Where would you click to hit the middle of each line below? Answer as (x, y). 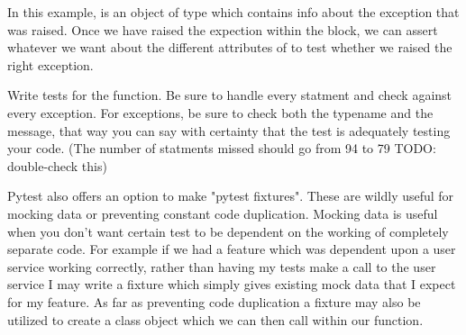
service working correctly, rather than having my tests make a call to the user (222, 266)
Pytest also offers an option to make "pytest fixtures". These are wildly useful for (231, 196)
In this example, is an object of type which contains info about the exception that (233, 12)
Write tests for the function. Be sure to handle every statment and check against (230, 95)
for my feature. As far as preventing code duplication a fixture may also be (214, 301)
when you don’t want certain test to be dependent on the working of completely (228, 231)
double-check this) (57, 165)
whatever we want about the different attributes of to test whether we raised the (230, 47)
